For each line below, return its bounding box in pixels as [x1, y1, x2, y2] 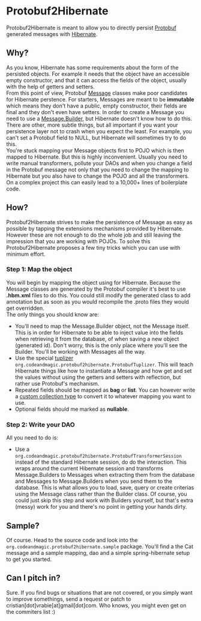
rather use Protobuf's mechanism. [14, 380, 100, 387]
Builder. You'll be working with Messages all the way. [14, 348, 146, 355]
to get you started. [6, 556, 52, 563]
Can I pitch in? [6, 573, 61, 583]
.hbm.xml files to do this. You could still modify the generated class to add [6, 291, 191, 298]
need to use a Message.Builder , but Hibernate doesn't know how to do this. [6, 115, 193, 122]
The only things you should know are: [6, 310, 99, 318]
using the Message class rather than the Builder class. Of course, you [14, 491, 187, 498]
